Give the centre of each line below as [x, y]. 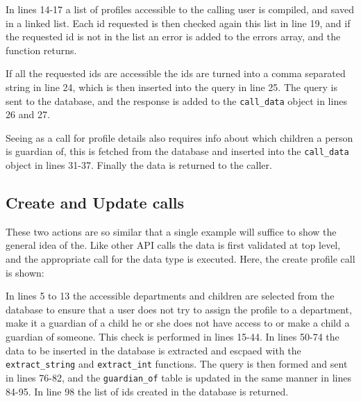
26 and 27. [28, 114]
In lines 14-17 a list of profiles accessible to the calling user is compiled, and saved [180, 9]
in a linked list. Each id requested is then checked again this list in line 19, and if [178, 23]
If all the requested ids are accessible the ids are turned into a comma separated [176, 73]
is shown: [25, 272]
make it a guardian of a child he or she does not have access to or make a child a [178, 323]
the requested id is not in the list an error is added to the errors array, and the [173, 36]
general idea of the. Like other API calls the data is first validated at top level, [173, 245]
